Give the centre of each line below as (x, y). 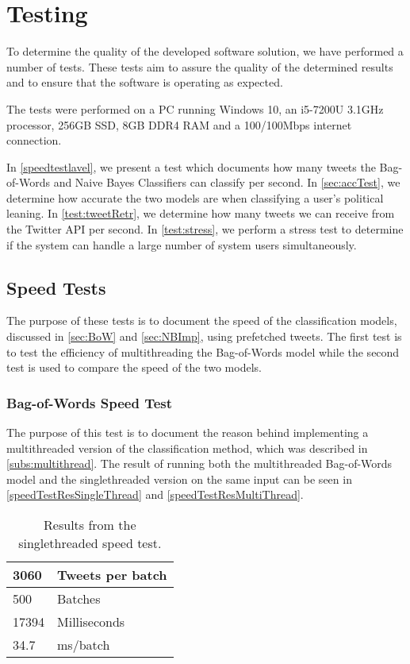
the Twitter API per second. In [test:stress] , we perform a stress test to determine (205, 229)
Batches (79, 599)
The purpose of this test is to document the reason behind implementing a (188, 432)
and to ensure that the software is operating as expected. (145, 82)
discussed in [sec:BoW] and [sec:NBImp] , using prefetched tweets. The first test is (204, 336)
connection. (34, 140)
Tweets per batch (112, 575)
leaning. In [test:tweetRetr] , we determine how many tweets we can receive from (201, 213)
